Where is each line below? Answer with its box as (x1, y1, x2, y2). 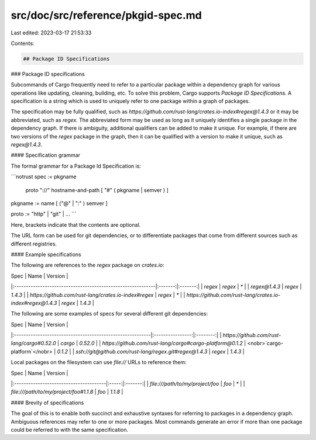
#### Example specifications (11, 251, 81, 258)
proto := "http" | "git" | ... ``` (11, 210, 77, 217)
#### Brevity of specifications (11, 399, 84, 406)
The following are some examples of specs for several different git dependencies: (11, 310, 208, 317)
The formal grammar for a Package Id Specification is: (11, 162, 142, 169)
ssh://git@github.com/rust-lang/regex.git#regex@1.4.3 (75, 348, 208, 355)
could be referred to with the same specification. (11, 426, 129, 433)
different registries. (11, 240, 57, 247)
